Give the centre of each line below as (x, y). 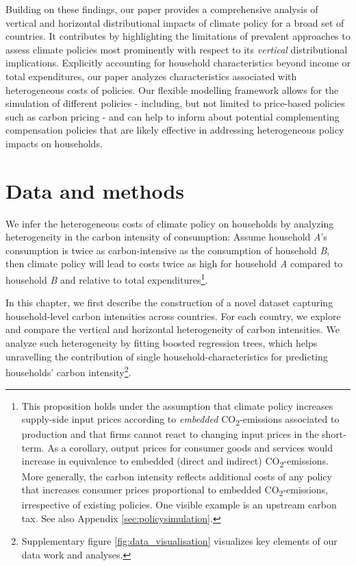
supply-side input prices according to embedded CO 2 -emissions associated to (180, 420)
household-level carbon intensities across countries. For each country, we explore (173, 316)
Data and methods (95, 190)
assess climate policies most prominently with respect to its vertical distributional (177, 49)
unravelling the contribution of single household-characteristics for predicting (167, 356)
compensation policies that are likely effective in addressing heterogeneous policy (175, 130)
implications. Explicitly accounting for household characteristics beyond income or (178, 63)
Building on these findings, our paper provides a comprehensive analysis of (162, 9)
